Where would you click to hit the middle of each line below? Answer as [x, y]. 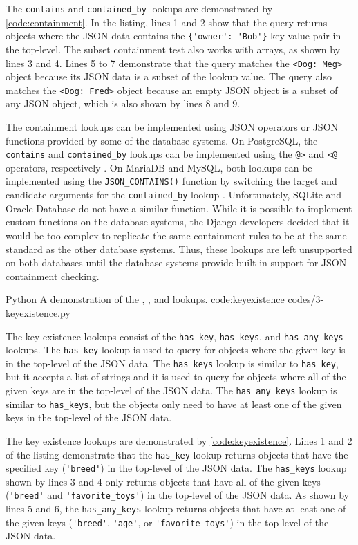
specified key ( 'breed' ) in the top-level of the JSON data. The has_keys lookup [176, 468]
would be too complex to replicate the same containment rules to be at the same [176, 235]
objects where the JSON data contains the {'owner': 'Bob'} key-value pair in [173, 36]
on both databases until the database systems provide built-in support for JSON [176, 262]
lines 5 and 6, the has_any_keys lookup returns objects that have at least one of [176, 509]
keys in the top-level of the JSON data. [89, 417]
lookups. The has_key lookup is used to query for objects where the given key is [176, 350]
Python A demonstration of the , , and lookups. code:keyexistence [145, 299]
